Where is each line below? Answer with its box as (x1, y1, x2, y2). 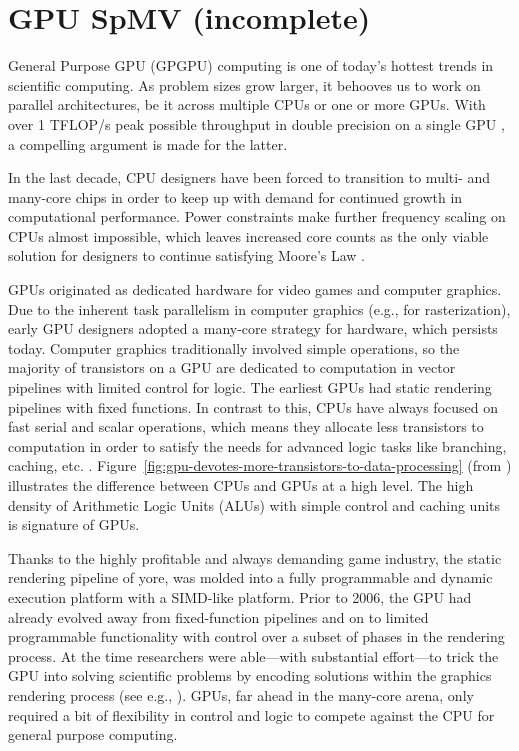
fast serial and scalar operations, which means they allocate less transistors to (8, 416, 484, 437)
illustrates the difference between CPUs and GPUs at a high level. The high (8, 475, 474, 495)
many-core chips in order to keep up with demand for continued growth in (8, 186, 463, 207)
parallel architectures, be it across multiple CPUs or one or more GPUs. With (8, 94, 486, 115)
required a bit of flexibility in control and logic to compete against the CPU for (8, 704, 495, 725)
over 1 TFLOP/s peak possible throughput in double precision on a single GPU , (8, 113, 505, 134)
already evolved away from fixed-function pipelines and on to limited (8, 606, 429, 627)
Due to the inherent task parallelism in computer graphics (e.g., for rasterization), (8, 298, 511, 319)
